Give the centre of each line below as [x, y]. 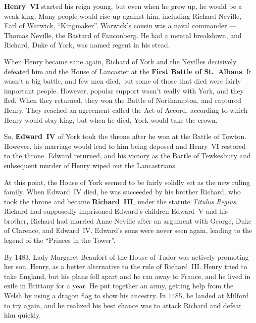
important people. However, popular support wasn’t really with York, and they [124, 90]
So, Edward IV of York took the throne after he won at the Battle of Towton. [125, 136]
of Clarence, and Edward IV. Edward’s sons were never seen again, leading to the [128, 230]
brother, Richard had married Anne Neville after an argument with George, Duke [128, 220]
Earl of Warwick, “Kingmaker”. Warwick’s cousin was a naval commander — [120, 25]
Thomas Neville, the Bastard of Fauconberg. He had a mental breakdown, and [123, 35]
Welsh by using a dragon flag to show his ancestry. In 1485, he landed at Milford [127, 296]
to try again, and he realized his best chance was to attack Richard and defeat [123, 305]
